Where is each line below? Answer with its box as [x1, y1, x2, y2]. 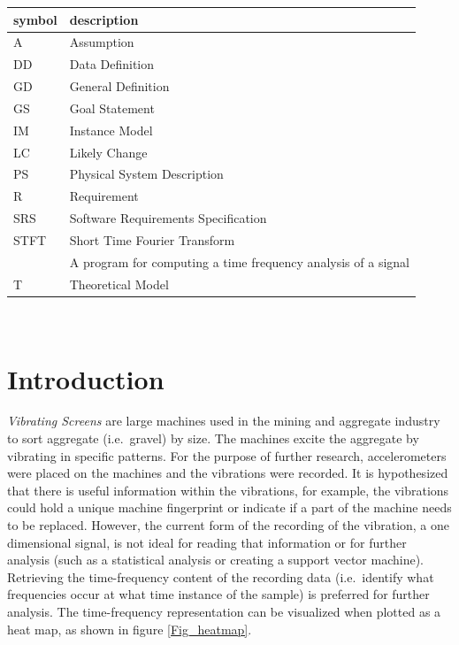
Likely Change [69, 142, 148, 161]
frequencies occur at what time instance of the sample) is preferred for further [7, 585, 430, 603]
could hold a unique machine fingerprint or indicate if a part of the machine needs [7, 498, 452, 517]
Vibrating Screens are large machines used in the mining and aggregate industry [7, 411, 440, 430]
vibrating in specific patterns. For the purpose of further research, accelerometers [7, 446, 447, 465]
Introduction [7, 360, 164, 396]
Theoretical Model [69, 274, 169, 293]
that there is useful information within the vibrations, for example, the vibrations [7, 480, 449, 499]
